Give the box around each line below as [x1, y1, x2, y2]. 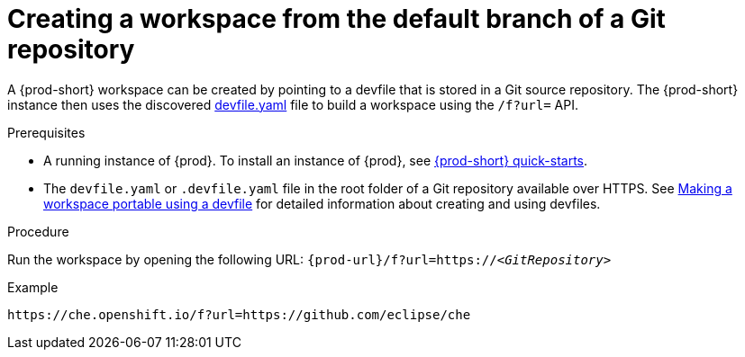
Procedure [7, 223, 69, 239]
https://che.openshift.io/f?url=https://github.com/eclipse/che [7, 307, 471, 322]
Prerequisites [7, 124, 86, 140]
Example [7, 279, 59, 295]
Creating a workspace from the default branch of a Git [7, 4, 666, 34]
